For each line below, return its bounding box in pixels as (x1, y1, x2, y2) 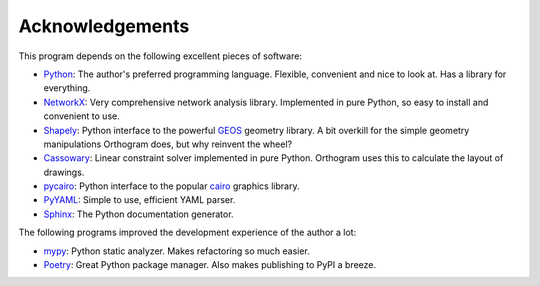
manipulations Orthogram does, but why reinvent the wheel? (43, 138, 293, 150)
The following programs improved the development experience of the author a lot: (18, 226, 357, 239)
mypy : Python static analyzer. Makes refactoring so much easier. (43, 245, 310, 257)
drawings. (43, 166, 85, 178)
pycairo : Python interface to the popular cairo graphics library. (43, 180, 300, 192)
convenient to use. (43, 110, 120, 122)
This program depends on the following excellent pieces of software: (18, 50, 302, 62)
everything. (43, 82, 91, 94)
